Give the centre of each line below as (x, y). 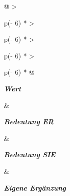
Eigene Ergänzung (35, 187)
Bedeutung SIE (30, 154)
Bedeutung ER (29, 122)
